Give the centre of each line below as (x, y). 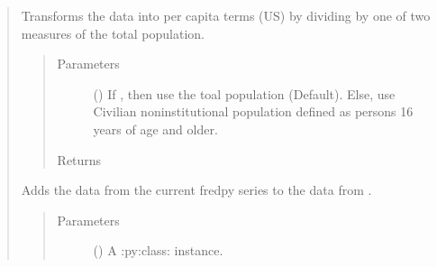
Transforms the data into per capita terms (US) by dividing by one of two (226, 15)
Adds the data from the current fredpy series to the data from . (196, 190)
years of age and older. (155, 129)
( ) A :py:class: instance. (158, 250)
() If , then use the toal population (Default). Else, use (244, 93)
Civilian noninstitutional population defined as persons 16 (253, 111)
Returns (79, 159)
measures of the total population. (113, 33)
